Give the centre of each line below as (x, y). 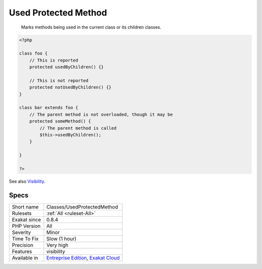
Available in (25, 258)
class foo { (33, 54)
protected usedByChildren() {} (66, 67)
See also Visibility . (27, 181)
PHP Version (26, 226)
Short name (25, 207)
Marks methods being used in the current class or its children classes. (91, 27)
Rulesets (22, 213)
